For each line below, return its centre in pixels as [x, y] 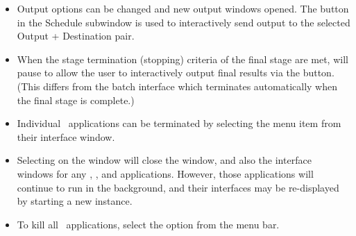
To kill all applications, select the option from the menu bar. [148, 224]
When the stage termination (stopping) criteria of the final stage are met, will [183, 59]
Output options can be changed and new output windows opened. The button [183, 8]
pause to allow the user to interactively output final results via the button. [176, 73]
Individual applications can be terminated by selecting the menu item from [179, 123]
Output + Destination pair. [76, 36]
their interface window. [66, 136]
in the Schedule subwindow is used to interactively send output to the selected [184, 22]
